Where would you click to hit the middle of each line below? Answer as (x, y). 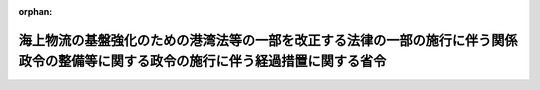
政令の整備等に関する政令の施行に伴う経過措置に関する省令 (202, 61)
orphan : (35, 11)
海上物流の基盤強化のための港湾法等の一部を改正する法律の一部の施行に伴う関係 (268, 40)
